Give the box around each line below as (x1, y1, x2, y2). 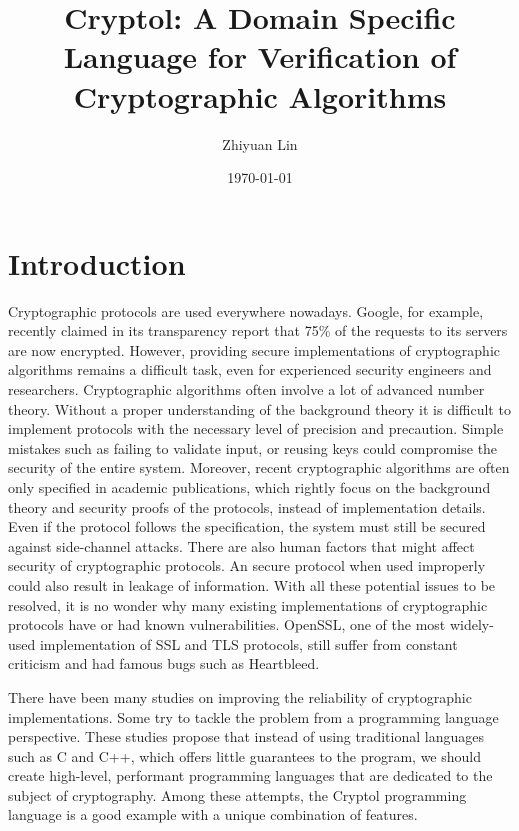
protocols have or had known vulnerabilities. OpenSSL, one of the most (8, 614, 446, 635)
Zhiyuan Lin (222, 133, 298, 154)
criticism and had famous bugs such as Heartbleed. (8, 653, 320, 674)
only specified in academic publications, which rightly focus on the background (8, 476, 491, 497)
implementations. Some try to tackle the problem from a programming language (8, 706, 499, 727)
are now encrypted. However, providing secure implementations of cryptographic (8, 339, 500, 360)
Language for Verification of (63, 36, 457, 77)
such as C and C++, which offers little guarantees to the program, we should (8, 745, 482, 766)
